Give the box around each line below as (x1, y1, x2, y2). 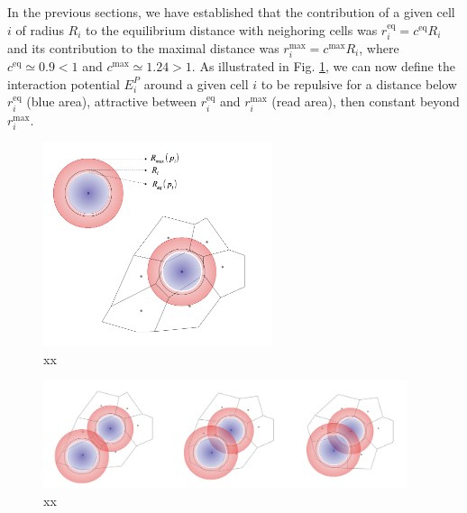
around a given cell (143, 74, 249, 93)
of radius (15, 20, 64, 39)
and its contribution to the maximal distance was (7, 39, 279, 58)
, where (359, 39, 399, 58)
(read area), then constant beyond (271, 92, 460, 111)
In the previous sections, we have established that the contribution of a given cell (7, 3, 455, 21)
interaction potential (7, 74, 120, 93)
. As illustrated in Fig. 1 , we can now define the (191, 57, 455, 76)
